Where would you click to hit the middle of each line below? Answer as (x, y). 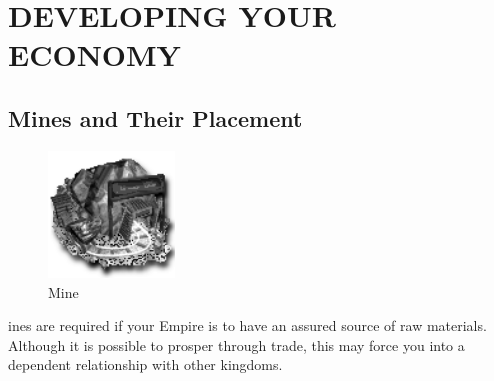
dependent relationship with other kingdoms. (145, 364)
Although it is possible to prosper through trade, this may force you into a (236, 344)
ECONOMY (94, 54)
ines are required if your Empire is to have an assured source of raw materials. (247, 325)
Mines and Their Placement (155, 117)
